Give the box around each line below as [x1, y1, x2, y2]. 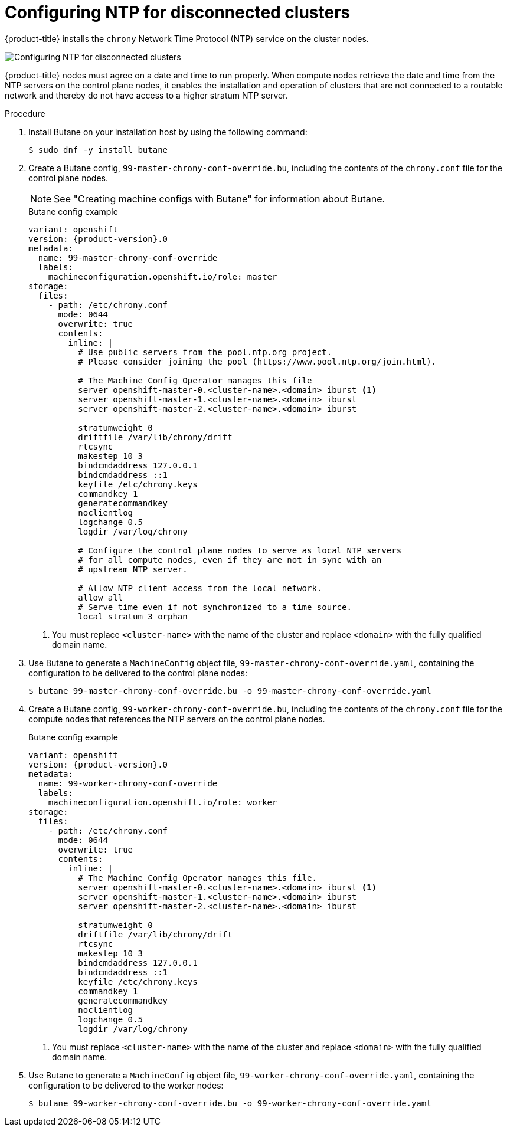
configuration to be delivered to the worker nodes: [28, 1080, 224, 1090]
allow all [78, 592, 123, 602]
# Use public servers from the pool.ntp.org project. [78, 347, 332, 357]
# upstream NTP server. [78, 564, 188, 574]
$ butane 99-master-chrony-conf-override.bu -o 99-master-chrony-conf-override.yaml [28, 686, 431, 696]
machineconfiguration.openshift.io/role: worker [48, 797, 277, 807]
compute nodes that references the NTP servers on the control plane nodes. [28, 713, 325, 724]
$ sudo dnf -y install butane [28, 145, 168, 155]
